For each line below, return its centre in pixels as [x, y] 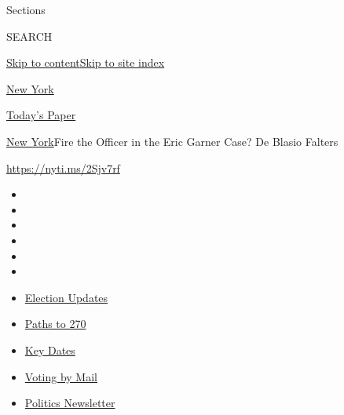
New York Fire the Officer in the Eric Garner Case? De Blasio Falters [172, 141]
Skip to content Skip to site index [86, 62]
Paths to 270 [55, 324]
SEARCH [29, 36]
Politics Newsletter [70, 403]
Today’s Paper [41, 115]
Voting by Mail [61, 376]
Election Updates [66, 297]
